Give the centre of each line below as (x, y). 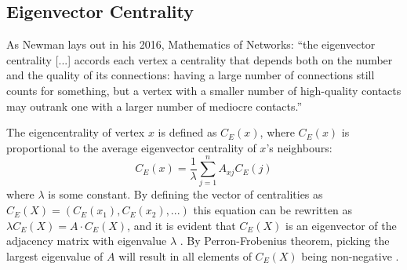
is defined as (187, 132)
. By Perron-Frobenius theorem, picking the (285, 241)
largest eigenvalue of (55, 255)
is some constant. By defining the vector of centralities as (185, 194)
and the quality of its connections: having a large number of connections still (191, 75)
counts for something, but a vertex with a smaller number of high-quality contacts (204, 90)
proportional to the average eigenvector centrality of (131, 147)
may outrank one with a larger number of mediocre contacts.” (154, 106)
